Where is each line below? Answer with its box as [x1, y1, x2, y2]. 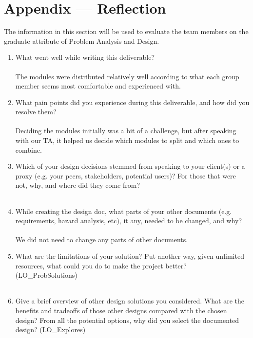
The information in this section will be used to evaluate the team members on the [4, 26, 249, 36]
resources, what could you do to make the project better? [15, 260, 187, 270]
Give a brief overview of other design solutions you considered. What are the [15, 296, 245, 306]
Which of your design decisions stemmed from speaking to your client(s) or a [15, 161, 245, 171]
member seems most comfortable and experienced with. [15, 81, 181, 91]
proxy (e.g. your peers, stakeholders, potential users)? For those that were [15, 170, 236, 180]
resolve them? [15, 107, 57, 117]
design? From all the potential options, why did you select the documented [15, 315, 239, 325]
